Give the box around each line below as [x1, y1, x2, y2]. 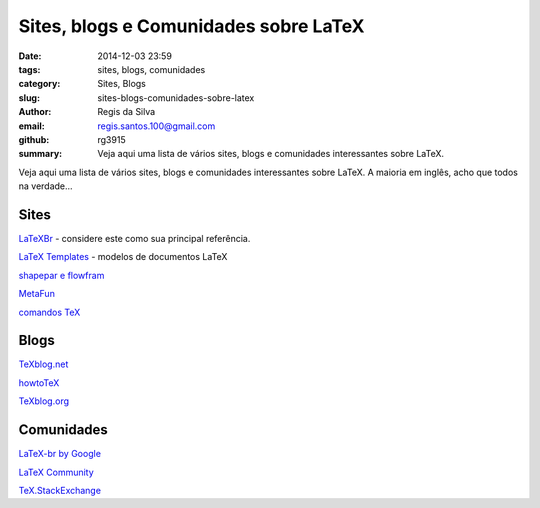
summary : [18, 148, 63, 160]
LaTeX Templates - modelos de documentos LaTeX [18, 251, 228, 263]
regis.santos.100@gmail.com [97, 120, 216, 132]
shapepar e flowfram [18, 269, 105, 281]
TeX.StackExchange [18, 484, 102, 496]
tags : [18, 63, 41, 75]
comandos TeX [18, 306, 81, 318]
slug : [18, 91, 40, 104]
